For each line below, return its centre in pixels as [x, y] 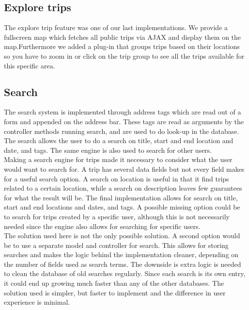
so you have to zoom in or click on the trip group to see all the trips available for [124, 56]
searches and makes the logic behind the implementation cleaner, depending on [121, 254]
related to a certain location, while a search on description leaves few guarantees [123, 188]
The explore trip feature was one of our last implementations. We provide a [116, 27]
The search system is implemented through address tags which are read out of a [123, 112]
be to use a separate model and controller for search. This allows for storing [116, 245]
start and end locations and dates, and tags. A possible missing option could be [122, 207]
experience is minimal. [37, 302]
